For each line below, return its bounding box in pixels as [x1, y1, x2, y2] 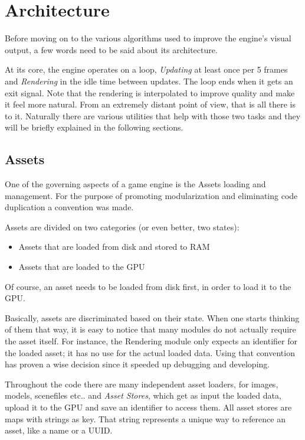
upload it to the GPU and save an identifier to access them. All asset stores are [5, 400, 292, 413]
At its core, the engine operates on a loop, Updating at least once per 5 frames [5, 63, 288, 76]
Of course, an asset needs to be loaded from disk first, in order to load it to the [5, 280, 291, 292]
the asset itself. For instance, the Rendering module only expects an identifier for [5, 335, 297, 347]
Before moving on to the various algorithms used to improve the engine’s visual [5, 32, 291, 44]
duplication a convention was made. [5, 201, 134, 213]
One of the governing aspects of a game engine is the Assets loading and [5, 178, 266, 190]
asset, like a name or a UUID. [5, 424, 113, 436]
